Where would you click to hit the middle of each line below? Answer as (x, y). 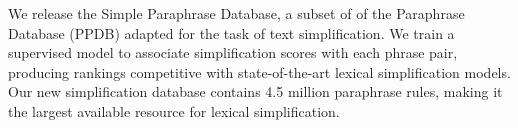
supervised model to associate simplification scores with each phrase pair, (233, 52)
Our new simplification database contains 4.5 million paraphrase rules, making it (255, 91)
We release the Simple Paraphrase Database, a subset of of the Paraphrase (236, 13)
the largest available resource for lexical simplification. (174, 110)
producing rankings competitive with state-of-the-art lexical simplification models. (259, 71)
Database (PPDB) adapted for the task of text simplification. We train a (231, 32)
